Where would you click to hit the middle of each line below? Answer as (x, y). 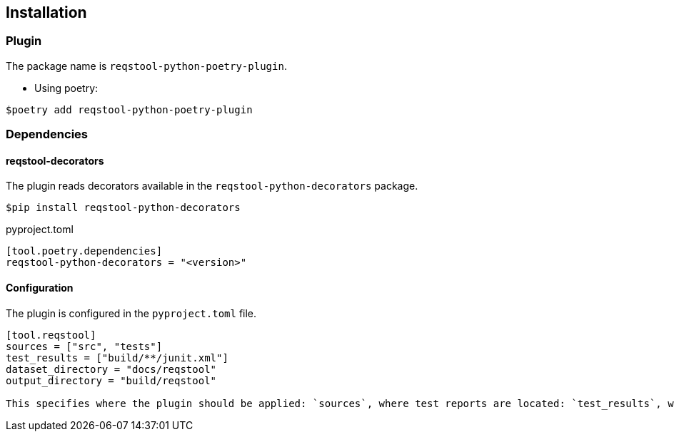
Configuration (40, 288)
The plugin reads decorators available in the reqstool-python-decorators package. (212, 186)
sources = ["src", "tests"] (84, 346)
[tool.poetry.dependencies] (84, 251)
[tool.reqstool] (51, 335)
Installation (46, 12)
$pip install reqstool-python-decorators (123, 208)
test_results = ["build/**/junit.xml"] (117, 358)
